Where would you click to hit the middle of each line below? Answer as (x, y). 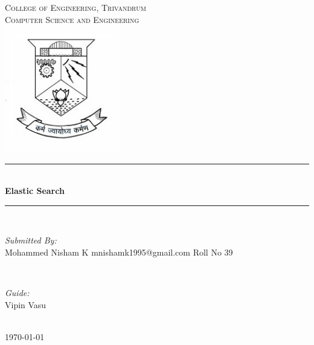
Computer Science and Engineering (72, 19)
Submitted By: (31, 240)
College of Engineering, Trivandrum (75, 7)
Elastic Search (35, 191)
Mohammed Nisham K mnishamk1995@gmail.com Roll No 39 (119, 252)
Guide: (17, 293)
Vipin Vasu (26, 304)
